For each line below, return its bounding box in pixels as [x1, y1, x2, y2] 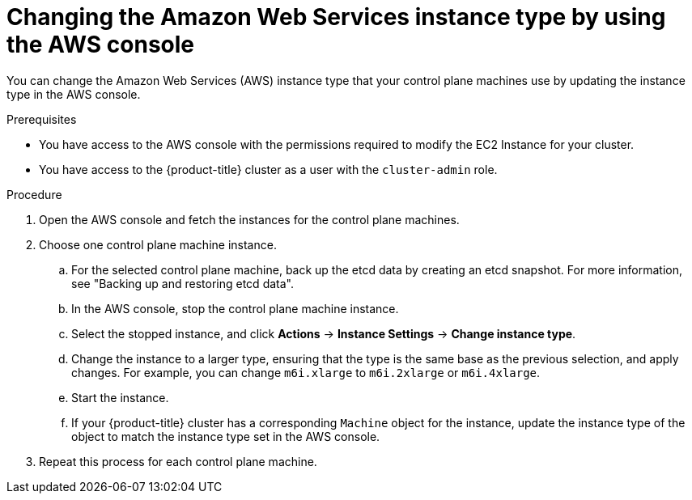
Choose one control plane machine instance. [39, 237, 277, 252]
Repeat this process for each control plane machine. [39, 454, 317, 468]
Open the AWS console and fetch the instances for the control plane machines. [39, 212, 460, 227]
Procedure [6, 187, 62, 201]
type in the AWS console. [6, 87, 141, 101]
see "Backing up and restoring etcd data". [71, 276, 294, 290]
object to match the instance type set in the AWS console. [71, 429, 380, 443]
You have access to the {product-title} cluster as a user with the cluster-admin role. [39, 162, 498, 176]
